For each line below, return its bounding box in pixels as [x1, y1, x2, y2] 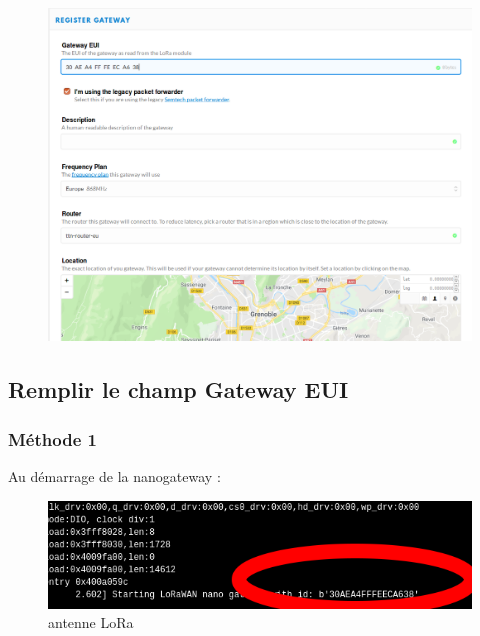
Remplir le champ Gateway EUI [8, 374, 349, 405]
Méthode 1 [8, 426, 97, 451]
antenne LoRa [48, 612, 134, 633]
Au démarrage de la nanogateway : [8, 465, 221, 486]
